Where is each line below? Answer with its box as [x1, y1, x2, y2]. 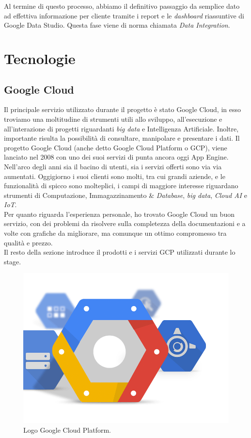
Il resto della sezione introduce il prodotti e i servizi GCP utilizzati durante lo [4, 247, 235, 257]
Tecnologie [4, 48, 76, 68]
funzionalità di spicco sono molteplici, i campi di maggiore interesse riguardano [4, 180, 238, 191]
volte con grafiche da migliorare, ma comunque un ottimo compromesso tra [4, 228, 227, 238]
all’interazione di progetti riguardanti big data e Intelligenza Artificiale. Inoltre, [4, 123, 239, 133]
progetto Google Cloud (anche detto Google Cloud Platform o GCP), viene [4, 142, 227, 152]
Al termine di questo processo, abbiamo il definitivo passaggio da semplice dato [4, 1, 240, 11]
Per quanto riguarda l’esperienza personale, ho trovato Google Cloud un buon [4, 209, 235, 219]
